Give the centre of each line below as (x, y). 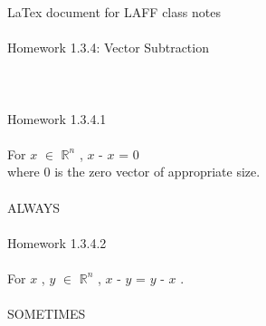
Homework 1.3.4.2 (57, 242)
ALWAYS (34, 207)
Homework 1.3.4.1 (57, 118)
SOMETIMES (47, 314)
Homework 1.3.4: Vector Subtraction (108, 48)
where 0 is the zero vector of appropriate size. (134, 172)
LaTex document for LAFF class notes (114, 12)
